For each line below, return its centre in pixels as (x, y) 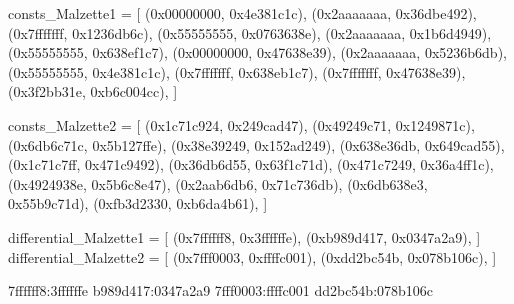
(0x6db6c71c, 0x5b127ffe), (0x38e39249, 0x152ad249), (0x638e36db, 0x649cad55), (256, 144)
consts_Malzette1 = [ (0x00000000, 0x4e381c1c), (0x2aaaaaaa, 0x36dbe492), (242, 13)
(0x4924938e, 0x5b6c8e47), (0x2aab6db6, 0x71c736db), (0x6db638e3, (218, 183)
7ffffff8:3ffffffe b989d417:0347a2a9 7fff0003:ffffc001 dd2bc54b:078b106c (221, 290)
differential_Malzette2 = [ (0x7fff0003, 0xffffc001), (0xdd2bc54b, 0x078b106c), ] (252, 256)
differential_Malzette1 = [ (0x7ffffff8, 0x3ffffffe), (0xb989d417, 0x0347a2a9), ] (244, 236)
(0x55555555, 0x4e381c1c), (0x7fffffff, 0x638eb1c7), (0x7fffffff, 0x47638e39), (237, 71)
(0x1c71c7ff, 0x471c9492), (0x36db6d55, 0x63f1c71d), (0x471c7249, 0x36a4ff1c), (251, 164)
